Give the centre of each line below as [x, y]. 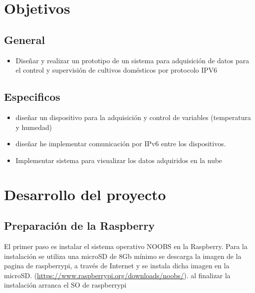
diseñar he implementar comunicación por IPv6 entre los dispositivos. [121, 144]
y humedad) [34, 127]
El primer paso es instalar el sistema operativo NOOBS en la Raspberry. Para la [126, 246]
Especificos [32, 97]
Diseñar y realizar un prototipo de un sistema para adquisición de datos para [132, 60]
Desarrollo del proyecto [85, 194]
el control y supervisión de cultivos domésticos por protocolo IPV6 [116, 70]
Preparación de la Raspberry [79, 226]
